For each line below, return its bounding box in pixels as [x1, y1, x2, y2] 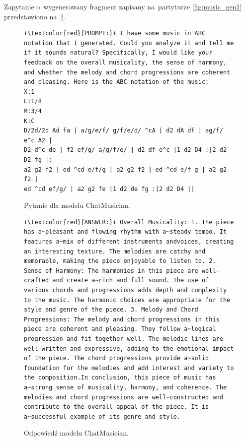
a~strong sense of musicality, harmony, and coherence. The [24, 383, 227, 391]
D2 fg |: [24, 156, 53, 163]
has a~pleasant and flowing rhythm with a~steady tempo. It [24, 228, 227, 236]
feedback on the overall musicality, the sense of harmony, [24, 59, 227, 66]
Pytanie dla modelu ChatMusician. [24, 200, 130, 210]
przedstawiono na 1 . [4, 11, 66, 21]
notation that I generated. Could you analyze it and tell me [24, 39, 234, 47]
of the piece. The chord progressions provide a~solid [24, 355, 209, 362]
